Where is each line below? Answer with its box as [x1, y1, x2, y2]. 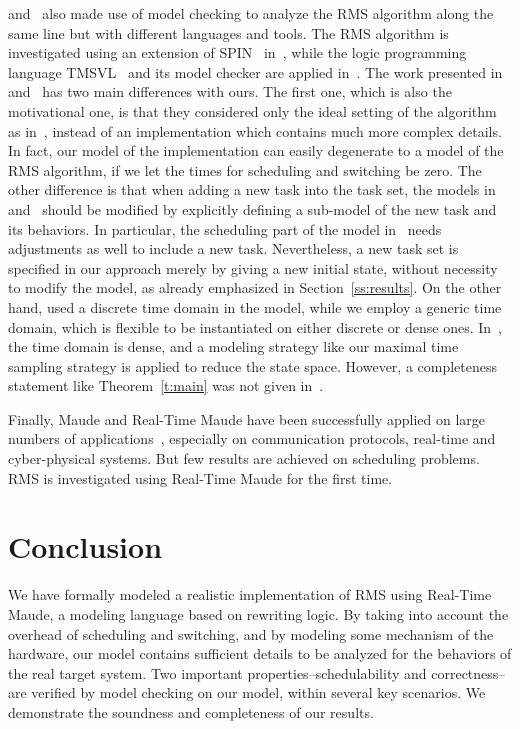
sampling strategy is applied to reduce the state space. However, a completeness [8, 355, 498, 376]
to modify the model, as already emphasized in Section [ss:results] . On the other [8, 277, 502, 298]
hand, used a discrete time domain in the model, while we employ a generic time [8, 296, 502, 317]
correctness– [431, 662, 506, 683]
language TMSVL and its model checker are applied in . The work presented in [8, 61, 503, 82]
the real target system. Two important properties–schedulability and [8, 662, 427, 683]
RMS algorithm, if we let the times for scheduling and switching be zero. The [8, 159, 482, 180]
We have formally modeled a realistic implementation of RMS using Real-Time [8, 584, 492, 605]
